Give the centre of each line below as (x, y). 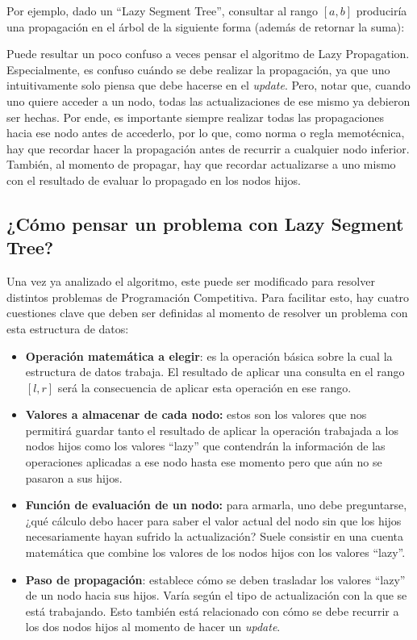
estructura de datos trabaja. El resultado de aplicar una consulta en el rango (215, 372)
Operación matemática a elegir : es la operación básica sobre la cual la (209, 356)
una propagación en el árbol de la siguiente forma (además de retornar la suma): (206, 26)
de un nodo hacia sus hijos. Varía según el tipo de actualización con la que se (216, 595)
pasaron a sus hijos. (74, 477)
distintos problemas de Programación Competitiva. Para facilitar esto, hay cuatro (208, 297)
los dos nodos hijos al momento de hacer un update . (153, 627)
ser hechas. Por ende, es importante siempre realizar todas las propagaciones (196, 117)
